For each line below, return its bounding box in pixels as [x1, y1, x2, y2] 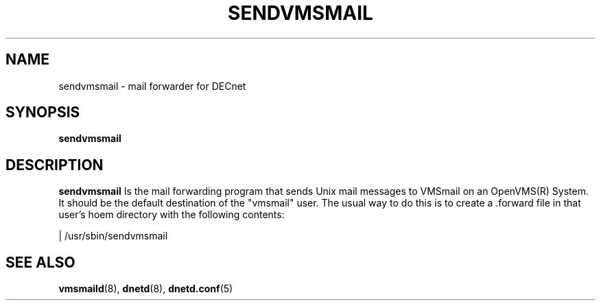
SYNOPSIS [5, 104, 80, 121]
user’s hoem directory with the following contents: [58, 209, 285, 221]
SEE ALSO [5, 253, 75, 271]
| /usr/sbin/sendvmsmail [58, 230, 168, 242]
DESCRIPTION [5, 156, 104, 174]
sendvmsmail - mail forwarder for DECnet [58, 80, 246, 92]
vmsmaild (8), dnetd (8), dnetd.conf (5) [58, 283, 233, 295]
